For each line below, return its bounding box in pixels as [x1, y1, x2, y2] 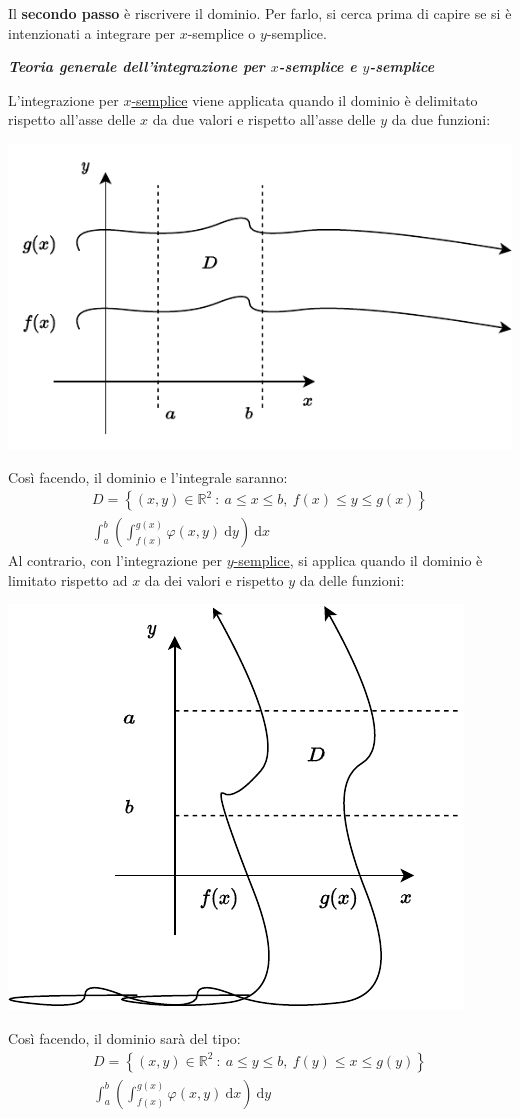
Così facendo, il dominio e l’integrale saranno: [8, 466, 288, 487]
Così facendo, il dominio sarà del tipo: [8, 1028, 241, 1049]
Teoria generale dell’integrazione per [8, 56, 265, 77]
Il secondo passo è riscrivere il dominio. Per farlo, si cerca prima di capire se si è [8, 3, 512, 23]
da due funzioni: [391, 109, 491, 130]
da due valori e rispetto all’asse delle [152, 109, 376, 130]
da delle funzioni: [299, 569, 405, 590]
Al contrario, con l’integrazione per [8, 550, 223, 571]
